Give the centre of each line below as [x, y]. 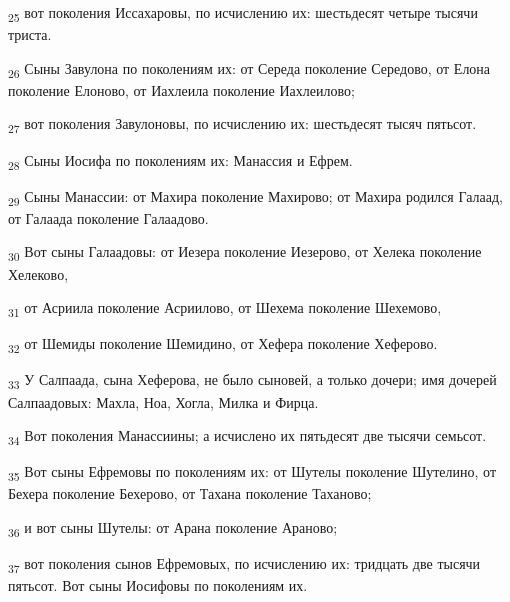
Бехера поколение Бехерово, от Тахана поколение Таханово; [190, 493]
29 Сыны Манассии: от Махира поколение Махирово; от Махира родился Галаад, [255, 197]
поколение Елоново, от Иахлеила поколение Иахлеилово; [181, 89]
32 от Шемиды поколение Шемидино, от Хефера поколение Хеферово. [223, 345]
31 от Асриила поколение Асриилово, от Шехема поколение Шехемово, [225, 308]
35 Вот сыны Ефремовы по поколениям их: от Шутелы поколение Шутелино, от [252, 473]
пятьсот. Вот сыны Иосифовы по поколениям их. [158, 585]
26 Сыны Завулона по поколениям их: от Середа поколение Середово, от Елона [249, 69]
